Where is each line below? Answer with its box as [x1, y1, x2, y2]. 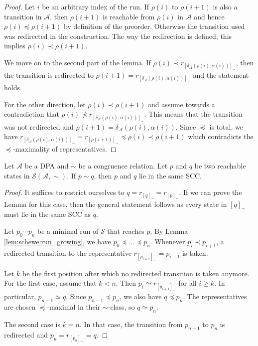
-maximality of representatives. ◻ [13, 144, 117, 154]
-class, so [108, 302, 135, 312]
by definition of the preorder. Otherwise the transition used [64, 21, 245, 31]
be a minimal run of [37, 225, 99, 236]
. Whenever [150, 236, 185, 246]
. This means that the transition [144, 109, 243, 119]
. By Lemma [150, 225, 188, 236]
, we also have [119, 291, 162, 302]
